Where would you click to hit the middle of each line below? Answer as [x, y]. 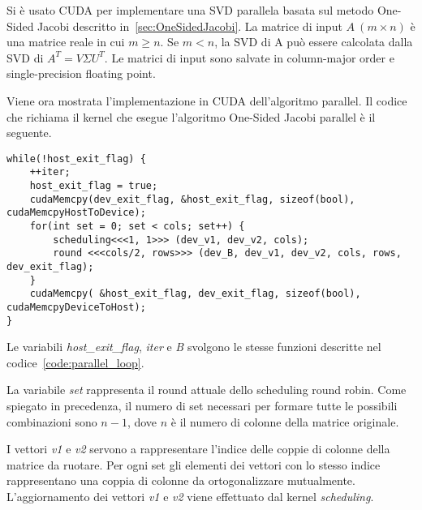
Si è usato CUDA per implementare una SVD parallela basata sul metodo [190, 10]
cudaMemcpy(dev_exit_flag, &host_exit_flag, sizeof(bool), [192, 199]
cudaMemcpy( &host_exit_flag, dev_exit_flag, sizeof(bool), [195, 294]
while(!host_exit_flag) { [76, 159]
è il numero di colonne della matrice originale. [285, 421]
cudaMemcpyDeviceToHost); [76, 307]
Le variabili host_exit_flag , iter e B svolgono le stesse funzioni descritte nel [194, 347]
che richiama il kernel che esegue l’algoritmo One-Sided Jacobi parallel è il [191, 116]
